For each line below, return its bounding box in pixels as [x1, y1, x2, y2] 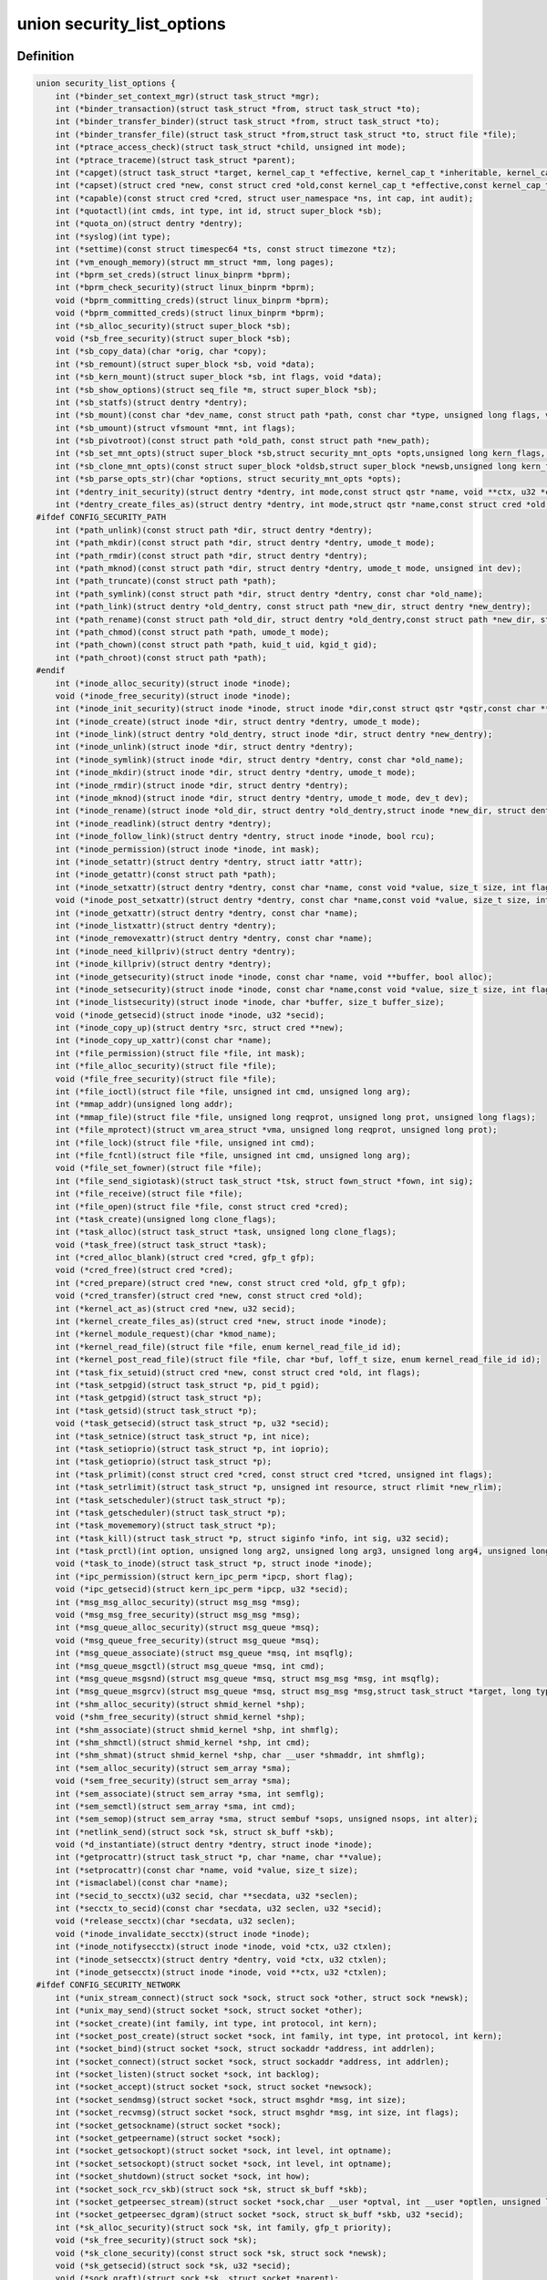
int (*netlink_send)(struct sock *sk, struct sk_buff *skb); [55, 1827, 335, 1837]
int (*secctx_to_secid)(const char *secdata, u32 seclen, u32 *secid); [55, 1903, 383, 1914]
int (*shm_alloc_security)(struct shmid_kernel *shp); [55, 1699, 305, 1709]
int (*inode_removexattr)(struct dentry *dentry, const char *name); [55, 933, 373, 944]
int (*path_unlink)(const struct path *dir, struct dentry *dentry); [55, 524, 373, 535]
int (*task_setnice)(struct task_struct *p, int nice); [55, 1431, 311, 1441]
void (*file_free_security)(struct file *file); [55, 1073, 277, 1084]
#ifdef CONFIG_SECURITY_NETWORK [36, 1980, 181, 1990]
